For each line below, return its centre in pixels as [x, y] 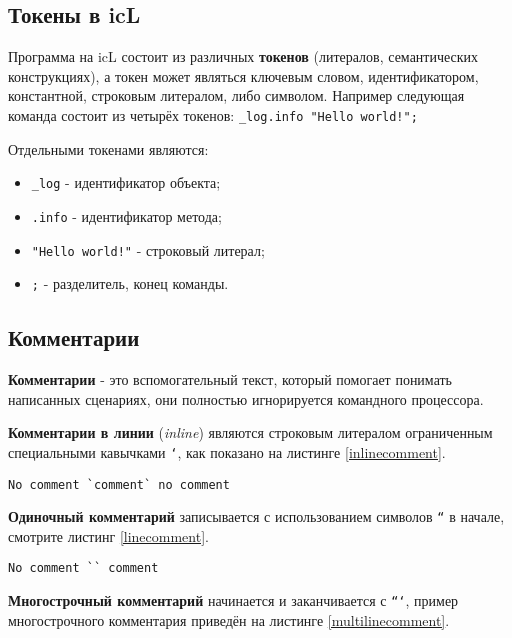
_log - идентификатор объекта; [126, 182]
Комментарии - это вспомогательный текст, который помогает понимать [230, 379]
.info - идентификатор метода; [126, 215]
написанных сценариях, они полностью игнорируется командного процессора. [246, 398]
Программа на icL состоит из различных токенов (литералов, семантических [243, 56]
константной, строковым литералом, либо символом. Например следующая [236, 95]
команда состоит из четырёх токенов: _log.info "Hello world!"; [213, 114]
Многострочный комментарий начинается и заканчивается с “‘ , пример [233, 600]
